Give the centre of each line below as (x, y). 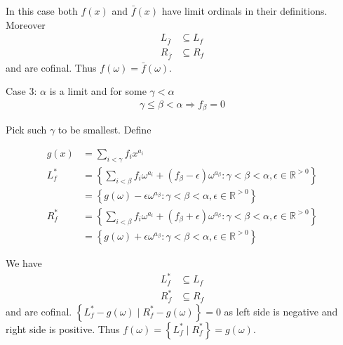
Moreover (26, 24)
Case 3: (21, 91)
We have (24, 262)
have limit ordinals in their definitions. (244, 11)
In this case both (42, 11)
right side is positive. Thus (63, 328)
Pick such (26, 130)
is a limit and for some (98, 91)
